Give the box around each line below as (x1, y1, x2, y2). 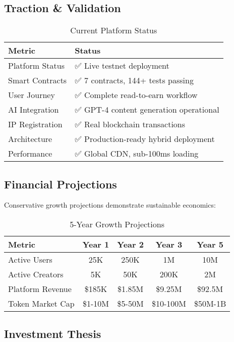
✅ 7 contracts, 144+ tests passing (75, 74, 194, 86)
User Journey (8, 89, 55, 101)
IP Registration (8, 118, 63, 130)
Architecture (8, 133, 52, 145)
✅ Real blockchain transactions (75, 118, 186, 130)
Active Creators (8, 268, 64, 280)
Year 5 (197, 238, 223, 250)
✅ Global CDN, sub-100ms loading (75, 148, 199, 160)
